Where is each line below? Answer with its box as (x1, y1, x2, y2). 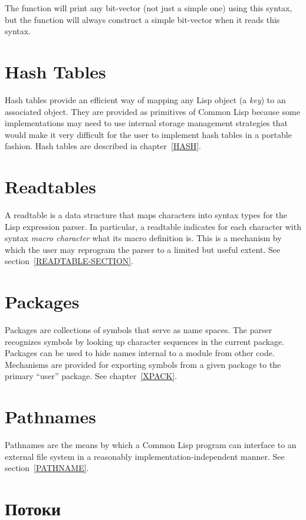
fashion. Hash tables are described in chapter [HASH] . (5, 140, 201, 152)
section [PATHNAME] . (5, 462, 89, 474)
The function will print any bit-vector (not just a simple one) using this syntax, (5, 2, 292, 14)
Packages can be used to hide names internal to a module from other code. (5, 347, 275, 359)
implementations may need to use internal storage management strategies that (5, 117, 288, 129)
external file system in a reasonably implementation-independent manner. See (5, 450, 285, 462)
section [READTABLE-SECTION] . (5, 255, 134, 267)
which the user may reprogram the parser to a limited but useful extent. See (5, 243, 281, 255)
